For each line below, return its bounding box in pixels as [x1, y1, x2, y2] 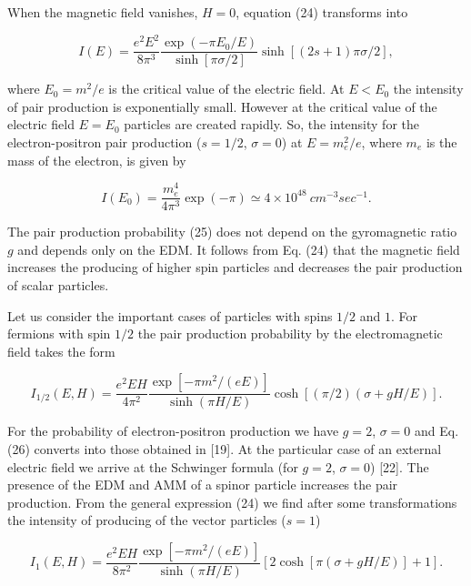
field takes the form [7, 341, 115, 360]
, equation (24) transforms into [235, 3, 408, 21]
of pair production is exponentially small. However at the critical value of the [7, 96, 437, 116]
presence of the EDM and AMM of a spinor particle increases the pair [7, 475, 398, 494]
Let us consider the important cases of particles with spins [7, 306, 333, 325]
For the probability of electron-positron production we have [7, 421, 339, 440]
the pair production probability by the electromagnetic [137, 324, 443, 343]
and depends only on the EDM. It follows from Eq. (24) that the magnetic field [17, 239, 460, 258]
